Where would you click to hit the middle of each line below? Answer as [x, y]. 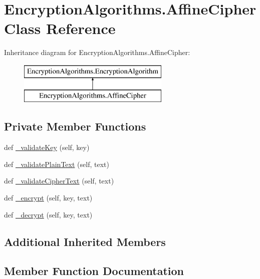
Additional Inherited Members [85, 241]
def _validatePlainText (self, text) [57, 164]
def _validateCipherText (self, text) [59, 181]
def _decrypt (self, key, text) [48, 214]
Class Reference [60, 28]
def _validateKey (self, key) [47, 147]
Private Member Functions [75, 126]
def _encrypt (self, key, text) [48, 198]
